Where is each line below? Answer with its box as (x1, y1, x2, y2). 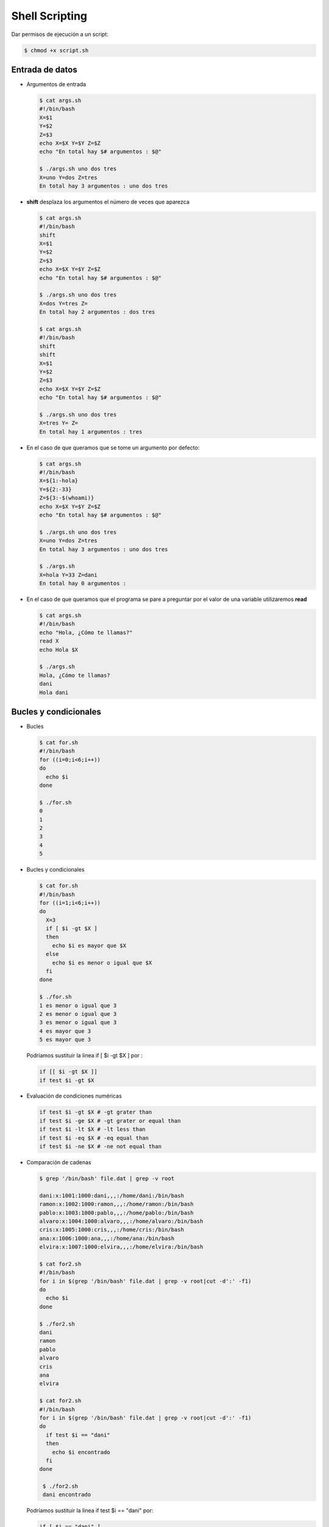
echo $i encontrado (52, 1448, 111, 1456)
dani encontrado (43, 1491, 91, 1498)
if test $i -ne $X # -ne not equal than (39, 1143, 161, 1150)
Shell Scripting (11, 9, 88, 23)
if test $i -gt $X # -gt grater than (39, 1109, 152, 1116)
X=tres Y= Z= (39, 420, 79, 427)
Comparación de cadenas (26, 1159, 91, 1166)
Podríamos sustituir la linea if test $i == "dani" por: (26, 1507, 154, 1514)
